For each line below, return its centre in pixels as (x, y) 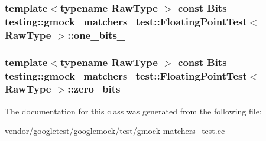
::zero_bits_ (98, 89)
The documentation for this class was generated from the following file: (133, 111)
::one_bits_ (97, 35)
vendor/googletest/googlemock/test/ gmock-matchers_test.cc (115, 131)
